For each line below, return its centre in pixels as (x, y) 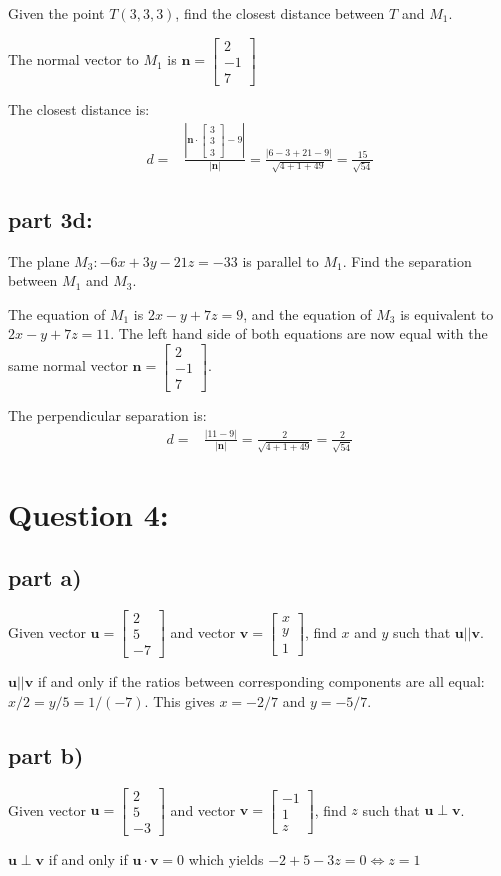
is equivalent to (447, 313)
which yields (226, 858)
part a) (45, 577)
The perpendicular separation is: (107, 415)
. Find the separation (407, 260)
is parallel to (280, 260)
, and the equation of (307, 313)
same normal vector (68, 365)
